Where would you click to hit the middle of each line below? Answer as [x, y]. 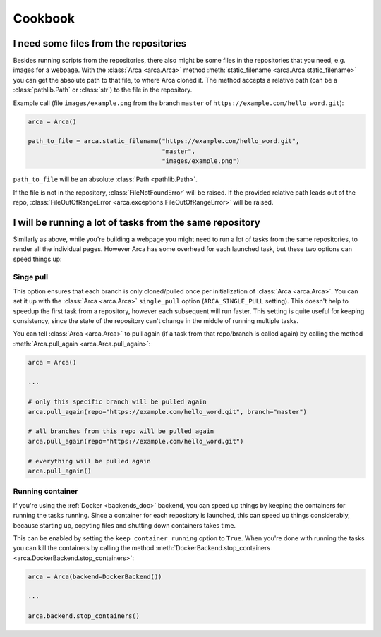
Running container [46, 492]
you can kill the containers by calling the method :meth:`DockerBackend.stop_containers [142, 548]
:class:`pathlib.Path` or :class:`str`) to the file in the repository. [103, 90]
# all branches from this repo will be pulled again [121, 431]
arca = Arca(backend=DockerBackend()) [95, 576]
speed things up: [38, 259]
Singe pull [31, 277]
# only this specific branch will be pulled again [117, 402]
